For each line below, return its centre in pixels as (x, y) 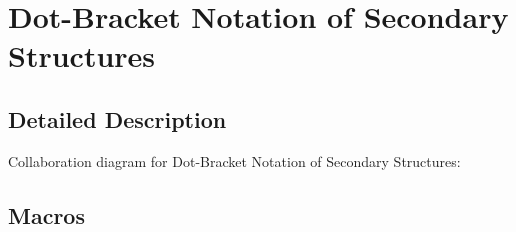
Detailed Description (117, 118)
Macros (46, 214)
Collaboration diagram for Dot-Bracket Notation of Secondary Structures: (234, 160)
